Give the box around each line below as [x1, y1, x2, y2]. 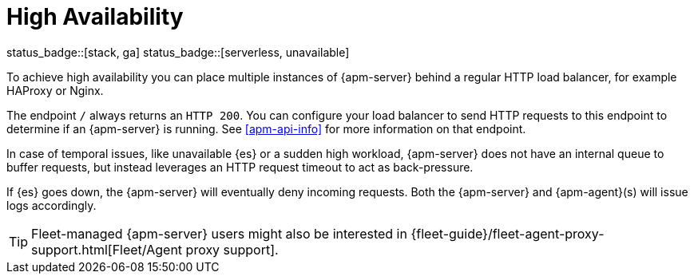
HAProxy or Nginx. [6, 83, 104, 97]
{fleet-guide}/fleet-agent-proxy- [410, 225, 605, 242]
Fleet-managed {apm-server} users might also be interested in [31, 225, 407, 242]
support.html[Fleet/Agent [31, 241, 183, 258]
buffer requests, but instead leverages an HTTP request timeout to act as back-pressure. [6, 160, 474, 174]
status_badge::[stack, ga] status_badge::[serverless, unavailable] [6, 45, 350, 59]
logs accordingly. [6, 198, 97, 212]
